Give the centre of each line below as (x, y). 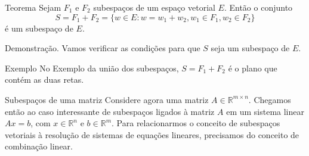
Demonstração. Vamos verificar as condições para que (103, 48)
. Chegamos (270, 99)
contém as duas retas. (44, 79)
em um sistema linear (265, 111)
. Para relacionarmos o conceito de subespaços (196, 123)
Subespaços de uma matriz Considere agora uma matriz (107, 99)
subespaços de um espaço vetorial (154, 7)
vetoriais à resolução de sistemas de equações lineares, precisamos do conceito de (152, 134)
